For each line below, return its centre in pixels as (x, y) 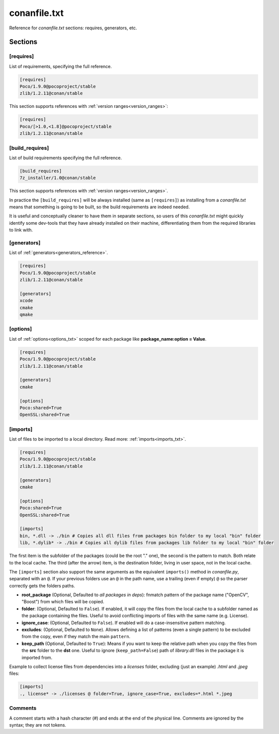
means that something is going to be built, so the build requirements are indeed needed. (99, 207)
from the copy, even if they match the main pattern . (76, 637)
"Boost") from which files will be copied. (63, 602)
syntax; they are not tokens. (38, 725)
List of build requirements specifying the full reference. (65, 158)
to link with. (21, 230)
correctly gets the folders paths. (42, 586)
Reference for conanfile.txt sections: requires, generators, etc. (73, 28)
